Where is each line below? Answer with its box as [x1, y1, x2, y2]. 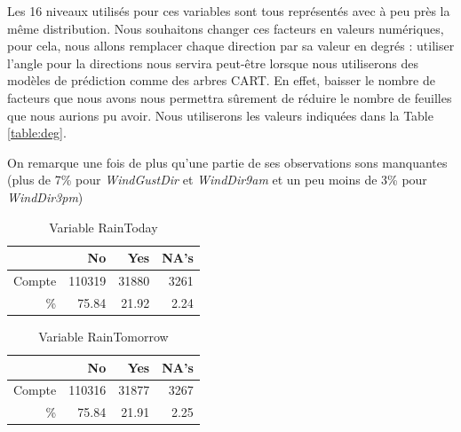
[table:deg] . [7, 123, 67, 142]
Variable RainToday [49, 217, 158, 236]
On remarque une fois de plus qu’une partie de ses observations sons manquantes [7, 153, 448, 171]
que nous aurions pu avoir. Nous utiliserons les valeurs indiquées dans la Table [7, 106, 433, 124]
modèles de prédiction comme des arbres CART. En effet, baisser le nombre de [7, 71, 435, 90]
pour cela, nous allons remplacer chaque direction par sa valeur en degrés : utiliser [7, 36, 455, 55]
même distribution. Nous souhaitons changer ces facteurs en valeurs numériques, [7, 19, 444, 37]
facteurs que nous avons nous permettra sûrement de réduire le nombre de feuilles [7, 88, 452, 106]
